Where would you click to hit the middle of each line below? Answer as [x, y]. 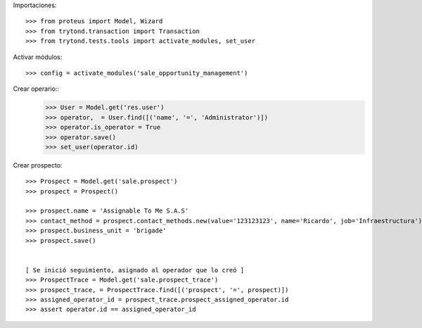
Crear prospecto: [38, 165]
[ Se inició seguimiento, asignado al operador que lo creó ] [135, 270]
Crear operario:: [36, 89]
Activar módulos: [38, 57]
